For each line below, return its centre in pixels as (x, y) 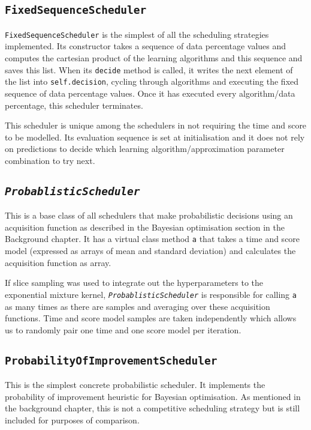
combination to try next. (50, 160)
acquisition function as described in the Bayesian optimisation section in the (145, 227)
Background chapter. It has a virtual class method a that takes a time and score (153, 239)
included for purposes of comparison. (72, 419)
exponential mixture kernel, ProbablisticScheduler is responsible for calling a (151, 294)
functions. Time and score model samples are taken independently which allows (151, 318)
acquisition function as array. (58, 262)
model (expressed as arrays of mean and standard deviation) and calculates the (150, 251)
